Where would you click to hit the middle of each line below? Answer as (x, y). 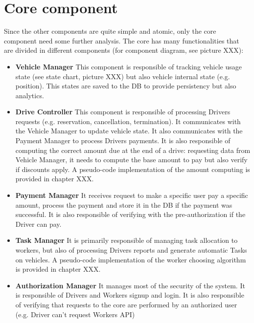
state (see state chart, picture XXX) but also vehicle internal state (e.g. (123, 76)
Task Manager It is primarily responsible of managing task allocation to (127, 240)
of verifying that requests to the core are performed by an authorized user (126, 304)
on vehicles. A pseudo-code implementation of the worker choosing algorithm (131, 259)
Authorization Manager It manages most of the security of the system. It (130, 285)
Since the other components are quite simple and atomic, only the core (110, 31)
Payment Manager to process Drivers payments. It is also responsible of (123, 140)
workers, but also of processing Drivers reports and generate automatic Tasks (131, 250)
